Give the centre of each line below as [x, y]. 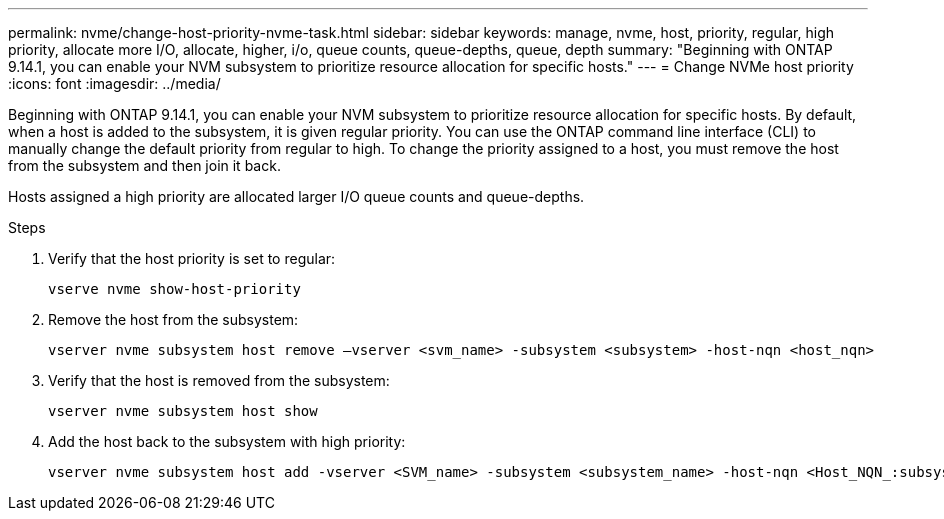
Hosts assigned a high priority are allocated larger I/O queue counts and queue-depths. [296, 196]
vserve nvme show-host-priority [174, 289]
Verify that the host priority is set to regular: [192, 258]
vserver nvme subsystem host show [183, 411]
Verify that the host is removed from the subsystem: [219, 380]
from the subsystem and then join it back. [144, 165]
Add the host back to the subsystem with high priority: [227, 441]
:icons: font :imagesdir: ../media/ [114, 83]
